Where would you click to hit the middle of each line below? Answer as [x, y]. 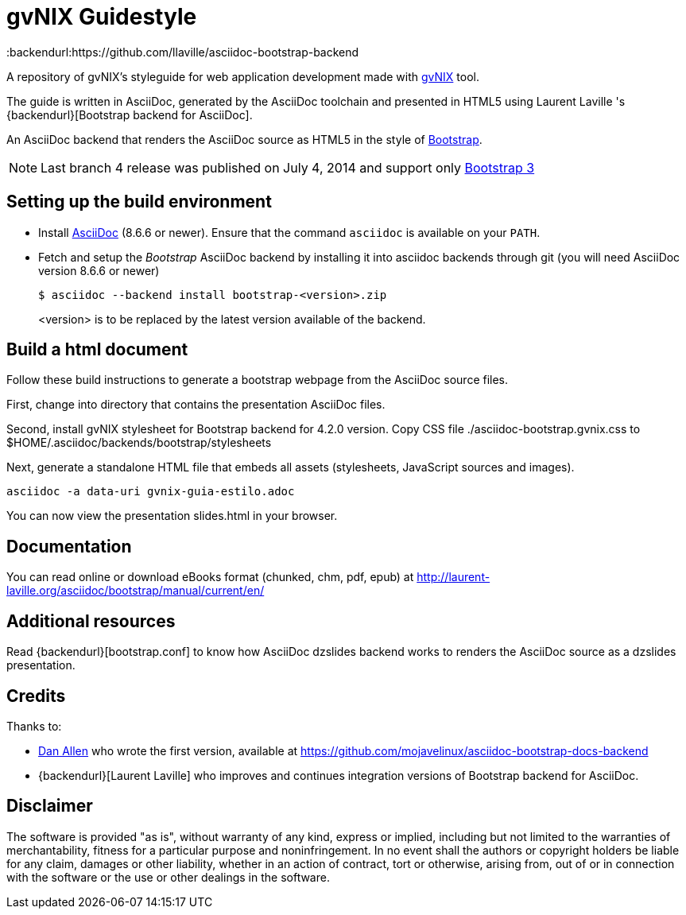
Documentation [69, 546]
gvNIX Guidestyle [102, 17]
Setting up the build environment [139, 202]
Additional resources [91, 621]
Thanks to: [34, 726]
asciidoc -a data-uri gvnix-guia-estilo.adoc [151, 492]
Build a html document [97, 350]
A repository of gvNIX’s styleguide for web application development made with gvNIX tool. [243, 76]
